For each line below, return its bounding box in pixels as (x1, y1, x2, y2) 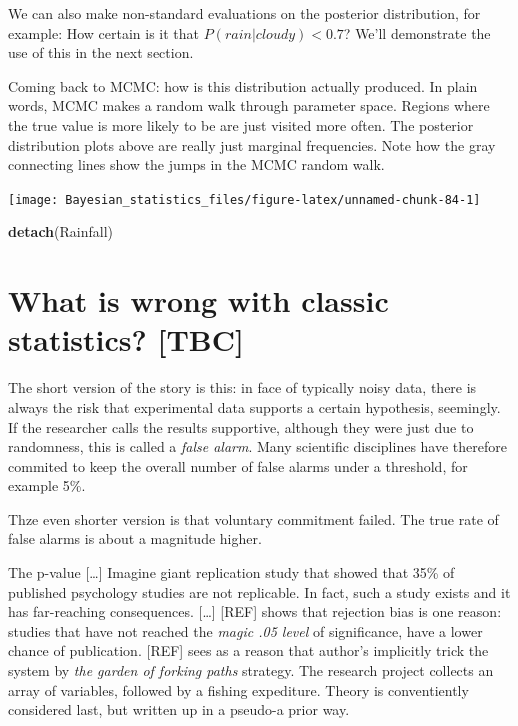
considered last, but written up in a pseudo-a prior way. (8, 699, 350, 720)
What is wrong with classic (8, 280, 389, 321)
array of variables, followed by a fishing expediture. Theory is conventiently (8, 679, 469, 700)
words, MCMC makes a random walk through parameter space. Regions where (8, 95, 490, 116)
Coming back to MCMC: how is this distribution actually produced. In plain (8, 75, 478, 96)
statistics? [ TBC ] (8, 319, 244, 360)
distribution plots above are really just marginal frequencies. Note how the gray (8, 134, 496, 155)
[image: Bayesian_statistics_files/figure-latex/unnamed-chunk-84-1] (8, 192, 481, 207)
